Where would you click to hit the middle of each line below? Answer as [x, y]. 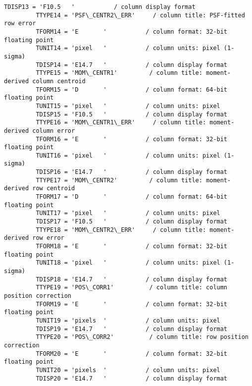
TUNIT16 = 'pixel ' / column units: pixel [128, 155]
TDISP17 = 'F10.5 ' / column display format [132, 222]
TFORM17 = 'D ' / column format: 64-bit [132, 197]
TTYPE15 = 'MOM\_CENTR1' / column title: [119, 73]
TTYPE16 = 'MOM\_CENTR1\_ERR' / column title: [121, 123]
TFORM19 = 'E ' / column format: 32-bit [132, 304]
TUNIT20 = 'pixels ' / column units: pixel [128, 370]
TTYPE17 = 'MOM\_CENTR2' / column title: [119, 180]
